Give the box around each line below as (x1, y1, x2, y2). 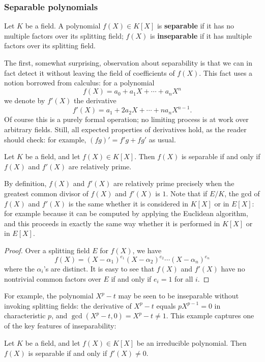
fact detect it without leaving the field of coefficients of (4, 67, 175, 78)
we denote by (4, 95, 45, 106)
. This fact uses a (199, 67, 253, 78)
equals (156, 300, 176, 311)
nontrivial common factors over (4, 273, 101, 284)
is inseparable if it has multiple (150, 30, 252, 41)
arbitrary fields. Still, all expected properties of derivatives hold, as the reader (4, 124, 247, 134)
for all (174, 273, 193, 284)
